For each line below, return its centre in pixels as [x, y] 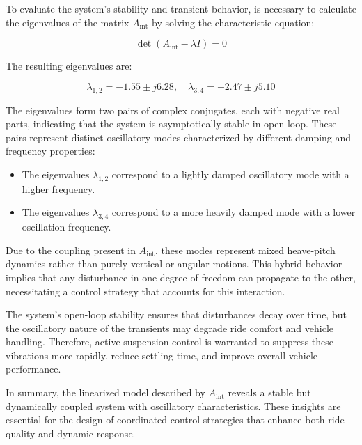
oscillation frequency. [66, 227]
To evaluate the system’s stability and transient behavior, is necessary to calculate [181, 8]
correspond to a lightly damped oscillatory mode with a [230, 174]
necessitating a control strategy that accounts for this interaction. [145, 291]
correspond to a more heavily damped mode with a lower [234, 212]
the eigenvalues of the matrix [68, 22]
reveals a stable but [269, 392]
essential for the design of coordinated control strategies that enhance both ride [175, 420]
